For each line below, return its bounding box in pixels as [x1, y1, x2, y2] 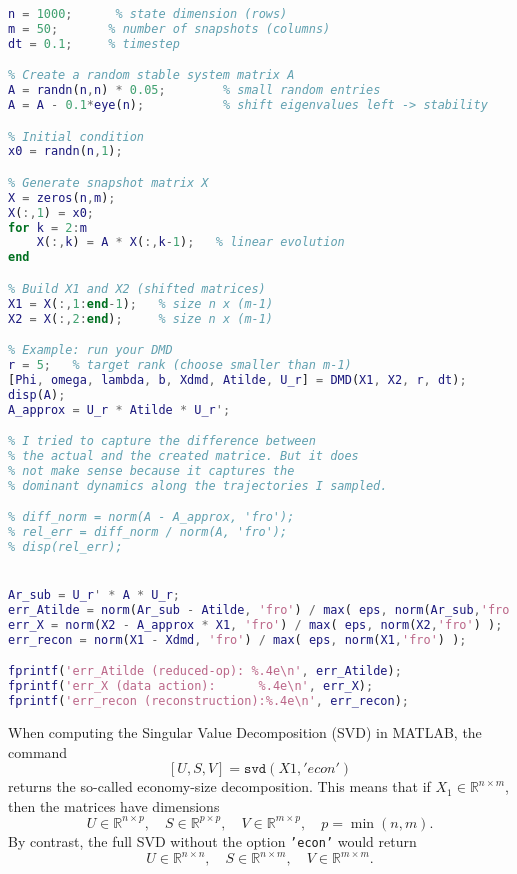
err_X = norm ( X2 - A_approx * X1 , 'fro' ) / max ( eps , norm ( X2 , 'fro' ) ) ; [8, 618, 503, 633]
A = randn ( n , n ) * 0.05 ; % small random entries [8, 83, 381, 98]
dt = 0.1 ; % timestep [8, 36, 180, 51]
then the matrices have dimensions [8, 795, 220, 816]
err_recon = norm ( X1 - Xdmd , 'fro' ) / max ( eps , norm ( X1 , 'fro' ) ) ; [8, 632, 467, 647]
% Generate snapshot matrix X [8, 175, 209, 190]
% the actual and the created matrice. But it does [8, 449, 359, 464]
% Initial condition [8, 129, 145, 144]
